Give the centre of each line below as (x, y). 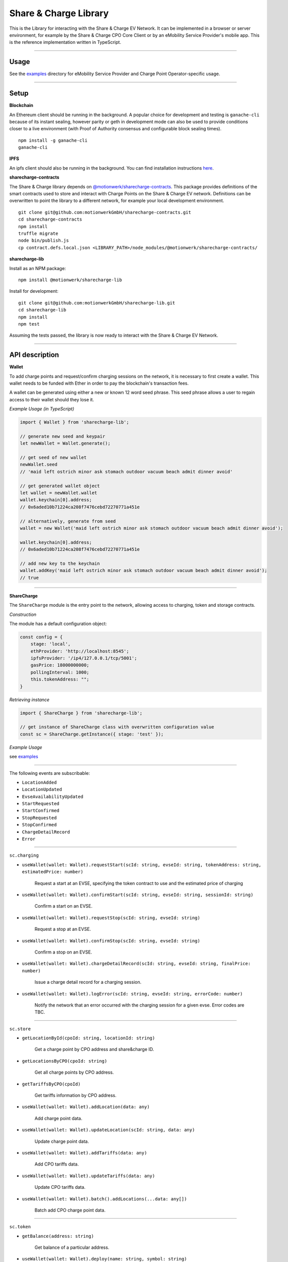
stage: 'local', (50, 644)
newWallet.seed (39, 465)
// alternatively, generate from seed (68, 521)
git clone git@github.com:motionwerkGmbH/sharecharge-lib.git (97, 303)
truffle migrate (38, 233)
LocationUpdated (42, 790)
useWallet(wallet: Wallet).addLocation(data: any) (86, 1107)
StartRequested (41, 804)
